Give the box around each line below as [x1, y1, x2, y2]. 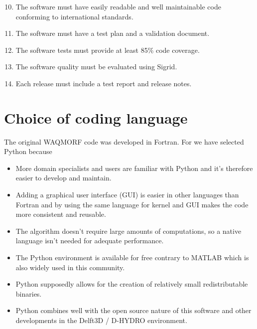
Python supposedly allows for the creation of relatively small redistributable [15, 279, 248, 289]
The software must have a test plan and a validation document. [15, 28, 210, 38]
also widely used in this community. [15, 262, 125, 272]
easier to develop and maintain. [15, 172, 112, 183]
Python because [4, 146, 52, 157]
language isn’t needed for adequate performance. [15, 235, 164, 246]
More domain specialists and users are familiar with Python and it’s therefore [15, 163, 253, 173]
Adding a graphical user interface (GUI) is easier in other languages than [15, 189, 239, 200]
